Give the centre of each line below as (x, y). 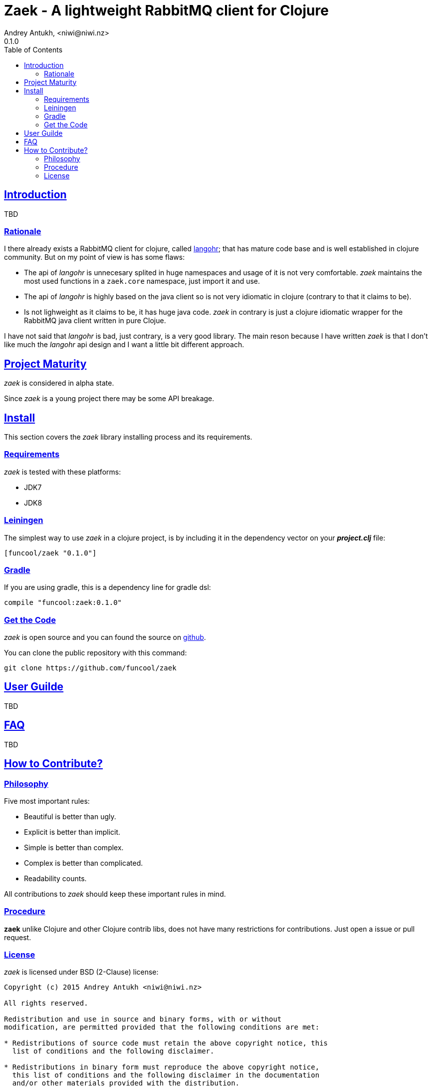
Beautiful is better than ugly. (70, 816)
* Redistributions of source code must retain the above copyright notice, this (166, 1043)
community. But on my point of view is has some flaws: (95, 257)
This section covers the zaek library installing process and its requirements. (128, 437)
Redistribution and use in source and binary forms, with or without (143, 1019)
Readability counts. (55, 878)
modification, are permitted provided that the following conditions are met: (162, 1027)
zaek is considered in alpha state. (59, 383)
